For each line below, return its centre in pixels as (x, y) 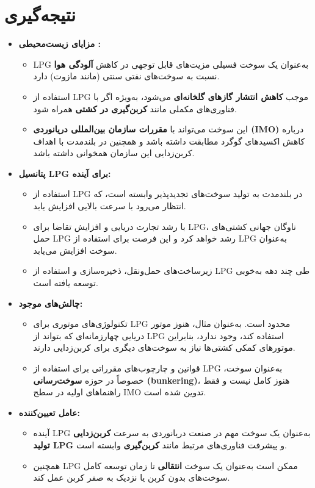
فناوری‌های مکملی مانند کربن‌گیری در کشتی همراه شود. (135, 108)
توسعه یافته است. (66, 283)
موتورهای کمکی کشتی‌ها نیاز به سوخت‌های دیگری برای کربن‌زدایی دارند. (164, 347)
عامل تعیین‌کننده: (49, 412)
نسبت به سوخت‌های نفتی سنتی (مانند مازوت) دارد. (126, 76)
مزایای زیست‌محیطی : (60, 44)
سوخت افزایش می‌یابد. (75, 250)
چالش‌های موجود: (51, 303)
